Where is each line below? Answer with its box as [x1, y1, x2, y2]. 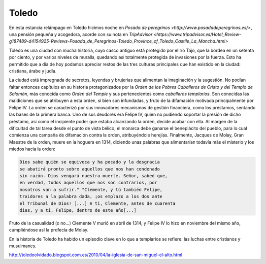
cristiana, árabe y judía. [9, 68, 57, 74]
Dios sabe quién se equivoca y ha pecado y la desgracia [19, 159, 160, 165]
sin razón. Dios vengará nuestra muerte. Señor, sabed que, [19, 173, 168, 178]
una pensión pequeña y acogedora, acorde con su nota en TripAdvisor [9, 31, 153, 37]
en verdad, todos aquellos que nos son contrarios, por [19, 180, 158, 186]
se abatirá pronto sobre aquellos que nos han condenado [19, 166, 160, 172]
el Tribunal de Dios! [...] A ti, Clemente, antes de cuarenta [19, 200, 176, 206]
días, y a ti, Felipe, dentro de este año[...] [19, 207, 136, 213]
